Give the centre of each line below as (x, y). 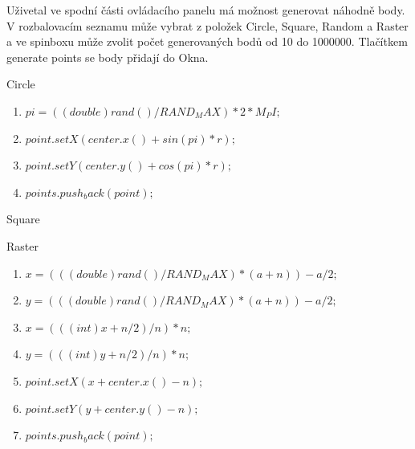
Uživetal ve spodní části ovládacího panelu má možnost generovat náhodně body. (206, 10)
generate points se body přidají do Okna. (108, 57)
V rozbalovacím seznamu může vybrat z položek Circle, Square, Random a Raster (207, 25)
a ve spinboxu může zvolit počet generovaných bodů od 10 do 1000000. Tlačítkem (207, 41)
